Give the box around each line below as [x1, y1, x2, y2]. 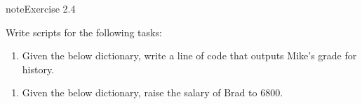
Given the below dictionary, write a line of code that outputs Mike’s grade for [22, 48, 357, 63]
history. [22, 61, 55, 76]
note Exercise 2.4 [6, 1, 76, 15]
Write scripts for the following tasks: [6, 24, 162, 39]
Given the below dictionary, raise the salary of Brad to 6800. [22, 85, 283, 100]
